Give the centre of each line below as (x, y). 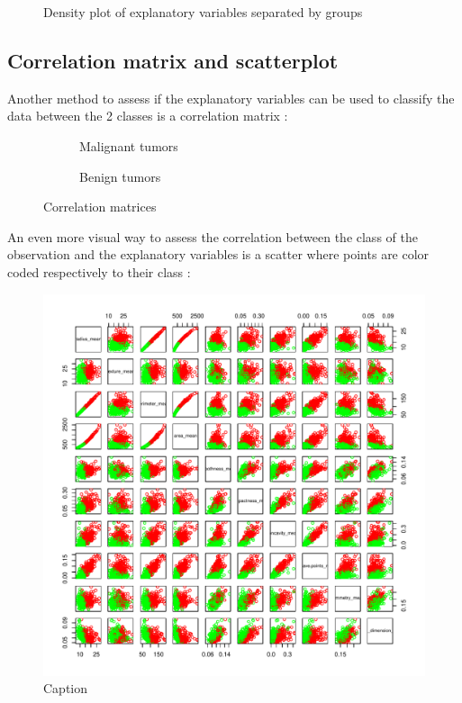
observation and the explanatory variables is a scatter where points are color (218, 254)
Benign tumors (120, 176)
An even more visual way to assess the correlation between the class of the (213, 236)
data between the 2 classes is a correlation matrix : (148, 116)
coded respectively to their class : (99, 271)
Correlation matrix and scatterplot (173, 60)
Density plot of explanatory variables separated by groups (203, 12)
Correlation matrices (100, 207)
